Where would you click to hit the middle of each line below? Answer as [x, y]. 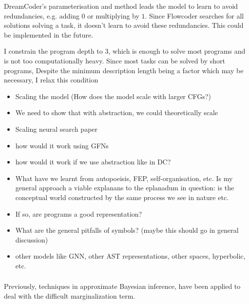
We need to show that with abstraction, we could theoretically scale [117, 112]
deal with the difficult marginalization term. [70, 295]
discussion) [32, 239]
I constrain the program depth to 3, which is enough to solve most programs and [125, 51]
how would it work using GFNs [62, 145]
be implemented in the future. [49, 34]
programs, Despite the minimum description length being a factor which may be [124, 70]
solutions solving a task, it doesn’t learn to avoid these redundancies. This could [124, 25]
